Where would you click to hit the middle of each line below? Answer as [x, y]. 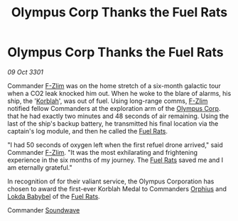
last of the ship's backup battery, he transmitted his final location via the [113, 123]
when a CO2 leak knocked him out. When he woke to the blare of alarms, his [119, 93]
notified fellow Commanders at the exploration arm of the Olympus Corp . [114, 108]
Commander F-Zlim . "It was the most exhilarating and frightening [102, 152]
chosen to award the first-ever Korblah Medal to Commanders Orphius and [117, 188]
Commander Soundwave [44, 210]
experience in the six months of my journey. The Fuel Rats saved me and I [115, 160]
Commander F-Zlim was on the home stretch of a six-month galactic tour [114, 85]
